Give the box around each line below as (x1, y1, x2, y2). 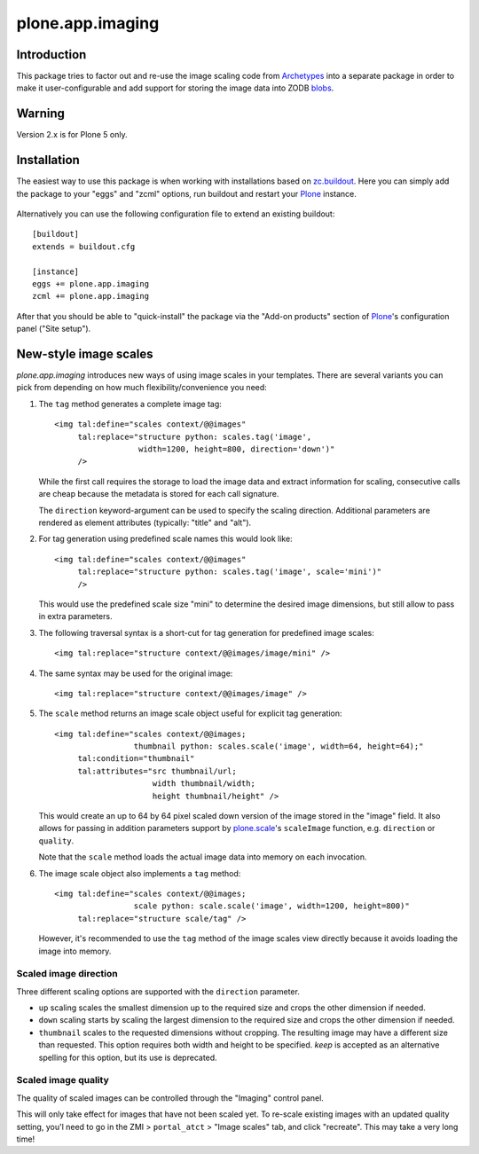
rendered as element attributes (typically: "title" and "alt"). (38, 517, 252, 528)
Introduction (16, 47, 87, 62)
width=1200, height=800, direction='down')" (137, 444, 335, 454)
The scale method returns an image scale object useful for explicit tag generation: (38, 708, 342, 718)
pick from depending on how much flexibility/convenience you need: (16, 382, 268, 393)
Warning (16, 106, 66, 122)
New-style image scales (16, 346, 153, 361)
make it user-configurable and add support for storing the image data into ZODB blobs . (16, 82, 334, 93)
